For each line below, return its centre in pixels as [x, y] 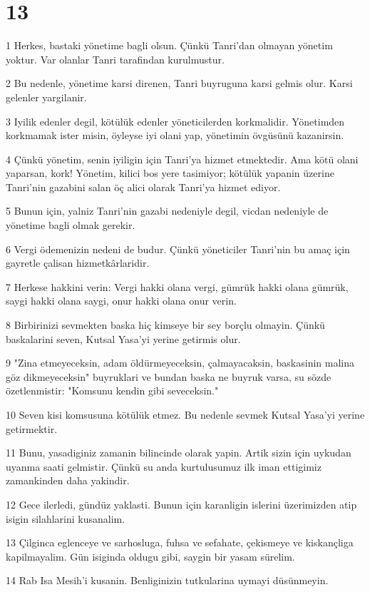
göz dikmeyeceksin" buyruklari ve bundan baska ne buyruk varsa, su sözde [169, 376]
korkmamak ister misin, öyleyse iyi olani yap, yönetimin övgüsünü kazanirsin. [175, 135]
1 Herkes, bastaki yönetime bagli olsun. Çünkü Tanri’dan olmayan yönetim [169, 45]
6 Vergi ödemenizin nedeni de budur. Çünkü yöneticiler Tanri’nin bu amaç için [178, 249]
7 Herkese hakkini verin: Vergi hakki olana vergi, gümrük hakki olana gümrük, [177, 286]
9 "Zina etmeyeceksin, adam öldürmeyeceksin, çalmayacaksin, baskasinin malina [180, 363]
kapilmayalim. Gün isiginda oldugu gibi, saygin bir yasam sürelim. [150, 556]
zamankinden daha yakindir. [68, 480]
